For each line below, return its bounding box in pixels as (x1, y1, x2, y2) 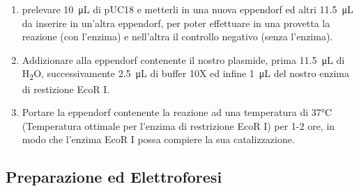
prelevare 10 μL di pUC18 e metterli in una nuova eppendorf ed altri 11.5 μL (22, 2, 353, 16)
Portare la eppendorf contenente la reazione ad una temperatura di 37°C (22, 105, 333, 119)
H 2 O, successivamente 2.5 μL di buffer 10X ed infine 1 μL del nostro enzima (22, 66, 349, 83)
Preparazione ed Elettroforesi (6, 166, 222, 188)
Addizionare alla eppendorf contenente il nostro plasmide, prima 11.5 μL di (22, 52, 345, 67)
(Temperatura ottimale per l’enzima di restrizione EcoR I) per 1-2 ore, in (22, 118, 335, 133)
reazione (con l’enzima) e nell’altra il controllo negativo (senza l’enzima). (22, 29, 333, 44)
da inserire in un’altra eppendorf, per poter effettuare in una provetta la (22, 15, 330, 30)
